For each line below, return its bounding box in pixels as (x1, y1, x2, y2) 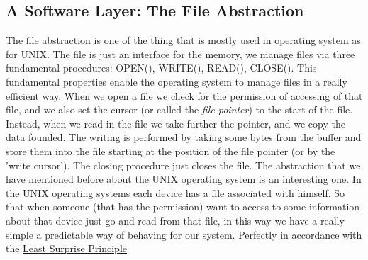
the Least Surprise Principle (6, 241, 128, 256)
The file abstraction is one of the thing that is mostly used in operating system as (6, 33, 361, 47)
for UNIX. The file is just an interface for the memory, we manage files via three (6, 46, 355, 61)
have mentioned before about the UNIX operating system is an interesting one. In (6, 171, 362, 186)
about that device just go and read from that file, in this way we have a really (6, 213, 345, 227)
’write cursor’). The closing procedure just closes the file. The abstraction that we (6, 157, 361, 172)
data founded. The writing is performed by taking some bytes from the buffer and (6, 130, 362, 145)
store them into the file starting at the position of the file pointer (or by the (6, 143, 335, 158)
